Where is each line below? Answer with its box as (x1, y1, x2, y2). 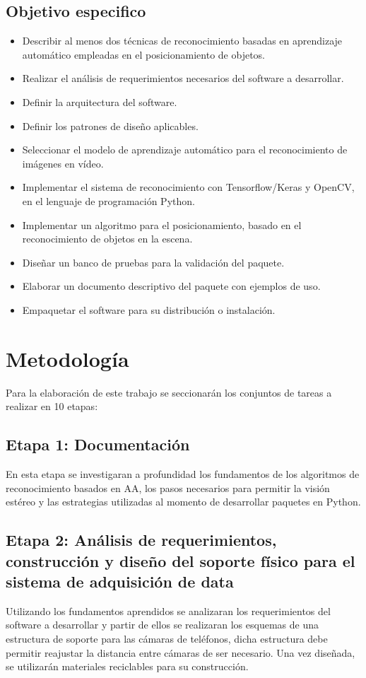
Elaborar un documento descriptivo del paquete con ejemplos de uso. (22, 279, 321, 293)
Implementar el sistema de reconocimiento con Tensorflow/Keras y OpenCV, (22, 180, 355, 194)
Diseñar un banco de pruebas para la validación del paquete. (22, 255, 285, 269)
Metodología (6, 344, 129, 373)
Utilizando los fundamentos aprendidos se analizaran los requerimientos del (6, 603, 331, 618)
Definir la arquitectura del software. (22, 94, 177, 109)
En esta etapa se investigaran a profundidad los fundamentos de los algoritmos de (6, 467, 360, 481)
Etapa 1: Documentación (6, 433, 190, 455)
